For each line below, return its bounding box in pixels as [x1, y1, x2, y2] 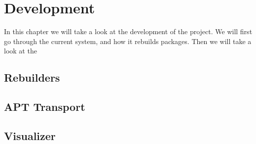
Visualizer [4, 128, 56, 143]
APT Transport [4, 99, 85, 114]
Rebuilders [4, 70, 60, 85]
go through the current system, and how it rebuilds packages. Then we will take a [4, 36, 252, 46]
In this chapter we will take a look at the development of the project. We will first [4, 26, 253, 37]
